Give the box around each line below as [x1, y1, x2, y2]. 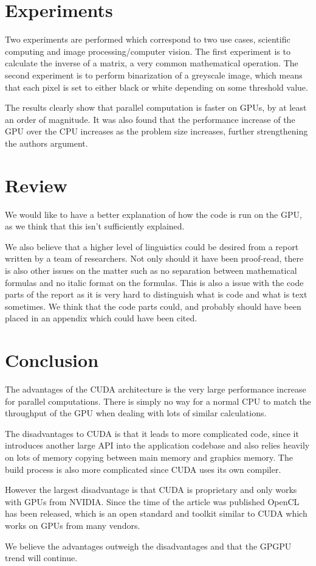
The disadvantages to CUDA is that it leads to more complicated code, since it [5, 427, 299, 439]
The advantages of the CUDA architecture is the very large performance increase [5, 383, 306, 396]
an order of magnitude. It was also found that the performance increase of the [5, 113, 295, 125]
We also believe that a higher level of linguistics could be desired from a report [5, 240, 299, 253]
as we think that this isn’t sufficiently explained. [5, 220, 185, 232]
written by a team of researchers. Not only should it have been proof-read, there [5, 252, 304, 265]
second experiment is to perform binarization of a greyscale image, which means [5, 68, 303, 81]
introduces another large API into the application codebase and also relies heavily [5, 439, 310, 452]
